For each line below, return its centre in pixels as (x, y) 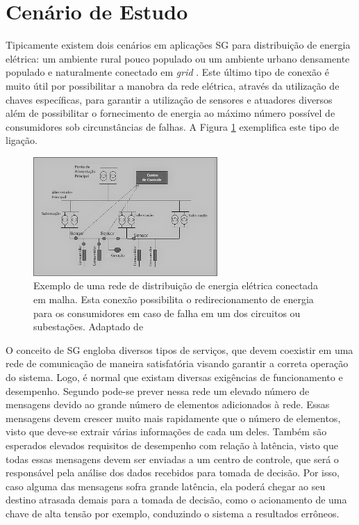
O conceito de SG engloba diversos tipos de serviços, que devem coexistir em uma (179, 349)
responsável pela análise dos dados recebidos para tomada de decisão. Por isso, (173, 472)
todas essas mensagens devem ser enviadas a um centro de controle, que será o (172, 459)
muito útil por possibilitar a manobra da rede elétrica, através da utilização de (173, 85)
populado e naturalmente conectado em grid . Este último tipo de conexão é (167, 72)
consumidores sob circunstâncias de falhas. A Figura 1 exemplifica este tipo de (173, 126)
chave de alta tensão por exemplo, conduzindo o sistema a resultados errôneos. (173, 513)
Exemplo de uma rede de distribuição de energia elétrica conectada (176, 285)
